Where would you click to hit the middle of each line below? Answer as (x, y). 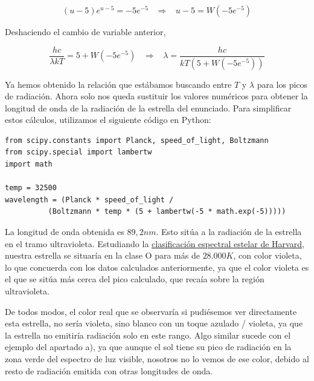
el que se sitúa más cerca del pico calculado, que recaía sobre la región (135, 279)
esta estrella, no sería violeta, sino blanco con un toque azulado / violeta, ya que (154, 323)
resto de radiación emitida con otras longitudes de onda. (109, 370)
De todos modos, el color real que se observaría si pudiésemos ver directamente (151, 311)
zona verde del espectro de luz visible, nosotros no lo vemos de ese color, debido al (157, 358)
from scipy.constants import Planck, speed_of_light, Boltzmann (137, 140)
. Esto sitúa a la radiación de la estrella (229, 232)
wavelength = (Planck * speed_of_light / (89, 200)
